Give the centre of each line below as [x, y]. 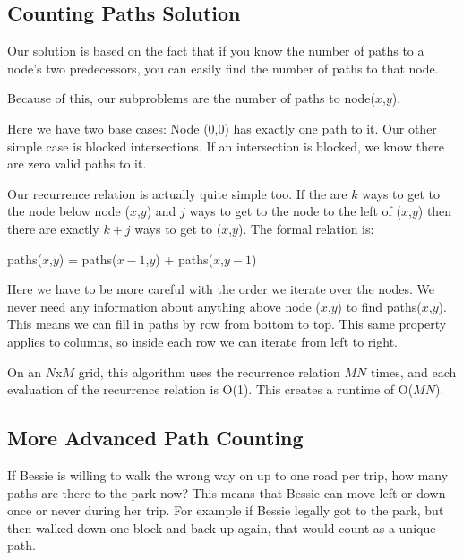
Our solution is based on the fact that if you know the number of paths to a [216, 51]
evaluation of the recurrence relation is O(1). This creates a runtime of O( [210, 389]
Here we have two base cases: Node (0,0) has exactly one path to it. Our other [222, 128]
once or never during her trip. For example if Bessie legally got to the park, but [226, 510]
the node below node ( [69, 211]
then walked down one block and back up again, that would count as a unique [222, 527]
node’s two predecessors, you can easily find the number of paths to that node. [223, 68]
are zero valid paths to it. [77, 164]
